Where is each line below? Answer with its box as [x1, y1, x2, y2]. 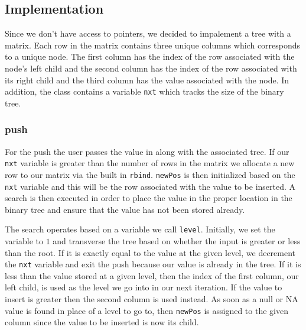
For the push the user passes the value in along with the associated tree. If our [5, 145, 289, 157]
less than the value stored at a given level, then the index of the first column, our [5, 269, 299, 282]
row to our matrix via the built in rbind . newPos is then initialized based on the [5, 168, 295, 180]
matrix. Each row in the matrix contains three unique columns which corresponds [5, 38, 301, 51]
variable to [5, 235, 43, 247]
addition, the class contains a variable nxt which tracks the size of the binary [5, 85, 284, 98]
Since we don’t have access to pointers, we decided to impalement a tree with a [5, 27, 291, 40]
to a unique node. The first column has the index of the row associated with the [5, 50, 295, 63]
